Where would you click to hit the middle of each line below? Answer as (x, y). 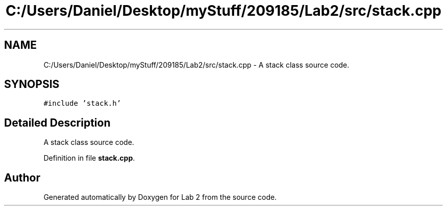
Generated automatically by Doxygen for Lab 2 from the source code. (160, 197)
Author (22, 177)
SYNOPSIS (32, 84)
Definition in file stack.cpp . (89, 158)
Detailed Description (57, 123)
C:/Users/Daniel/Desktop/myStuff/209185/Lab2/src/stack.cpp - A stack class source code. (196, 65)
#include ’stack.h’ (82, 103)
